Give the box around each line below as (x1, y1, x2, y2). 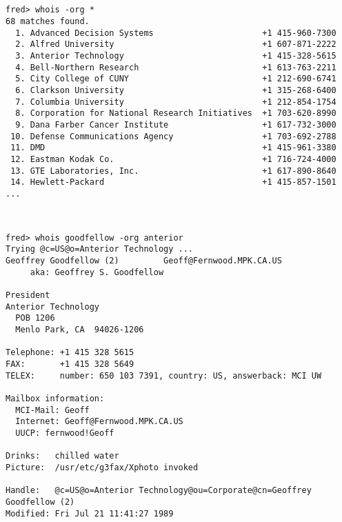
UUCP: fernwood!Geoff (15, 428, 114, 438)
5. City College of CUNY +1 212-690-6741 (15, 74, 336, 84)
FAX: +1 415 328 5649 (6, 359, 134, 369)
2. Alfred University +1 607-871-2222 (15, 39, 336, 50)
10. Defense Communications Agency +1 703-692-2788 (10, 131, 336, 141)
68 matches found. (6, 16, 90, 26)
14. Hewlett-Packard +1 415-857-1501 (10, 177, 336, 188)
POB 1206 (15, 313, 55, 323)
